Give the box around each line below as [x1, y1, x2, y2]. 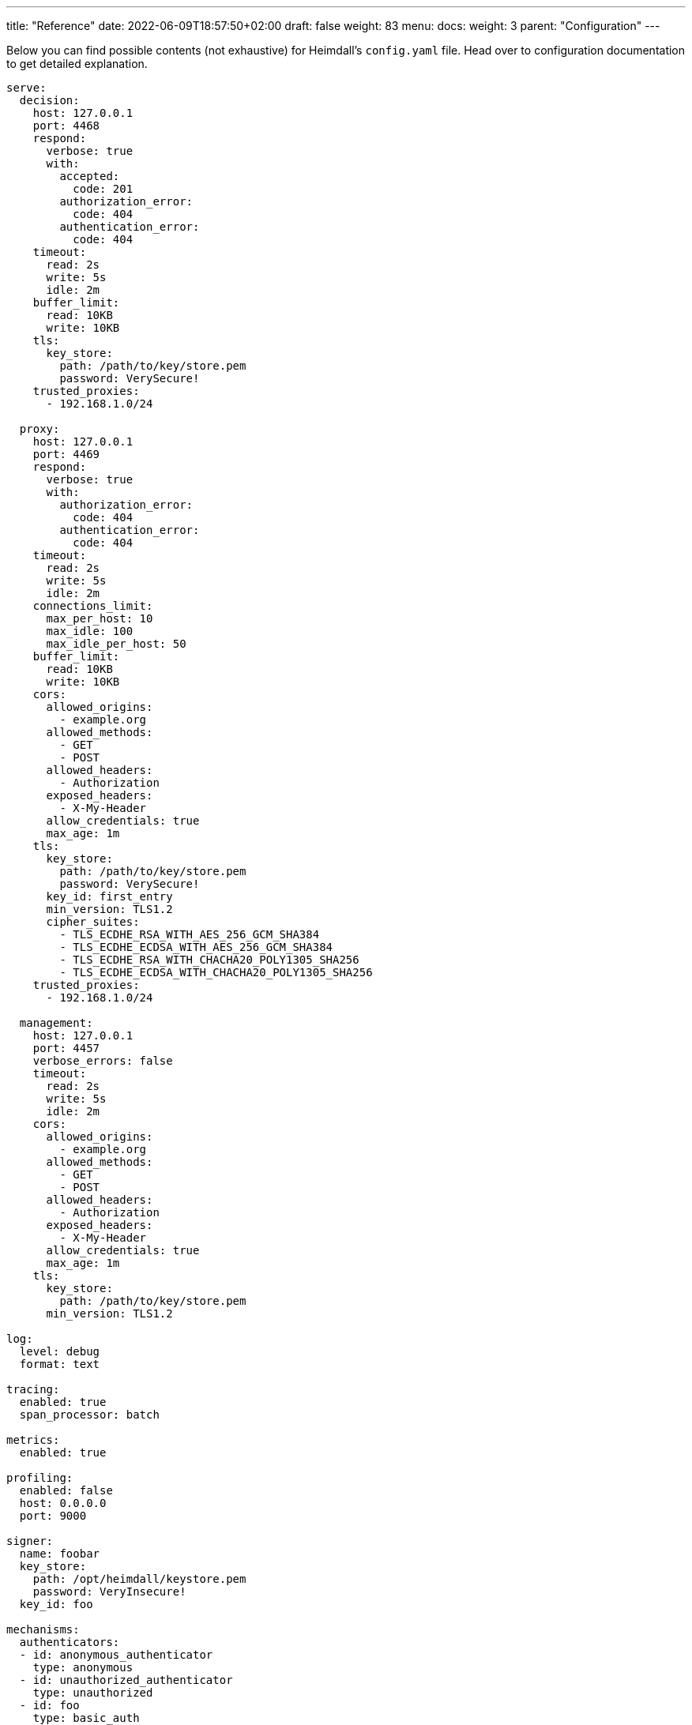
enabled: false [19, 1484, 113, 1497]
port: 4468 [32, 119, 100, 132]
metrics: [6, 1434, 60, 1446]
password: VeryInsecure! [32, 1585, 186, 1598]
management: [19, 1017, 93, 1029]
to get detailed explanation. [6, 57, 148, 70]
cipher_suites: [46, 915, 140, 928]
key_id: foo [19, 1598, 93, 1610]
